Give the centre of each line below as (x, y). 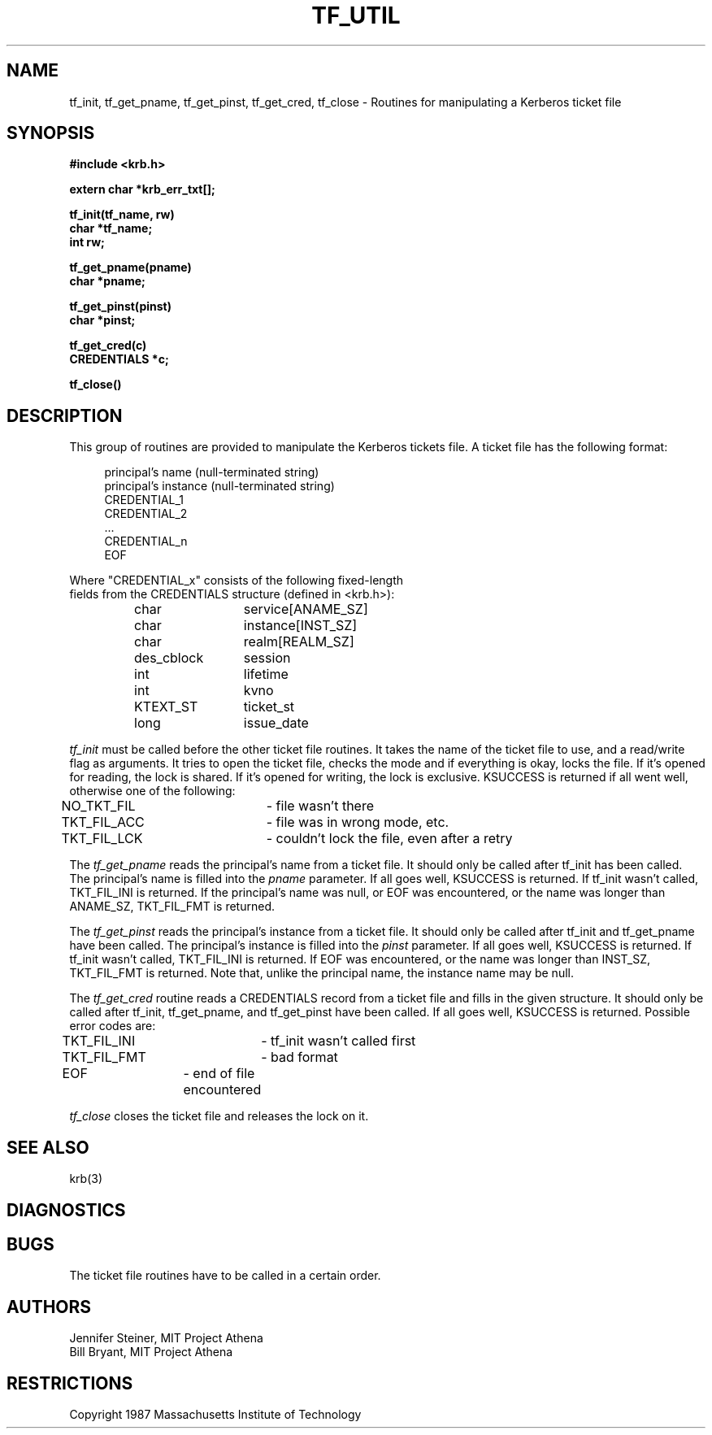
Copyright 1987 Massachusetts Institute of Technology (215, 1415)
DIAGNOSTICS (66, 1210)
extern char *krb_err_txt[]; (142, 189)
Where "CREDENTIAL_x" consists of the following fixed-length (237, 581)
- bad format (300, 1057)
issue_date (276, 723)
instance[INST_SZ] (300, 626)
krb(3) (86, 1179)
